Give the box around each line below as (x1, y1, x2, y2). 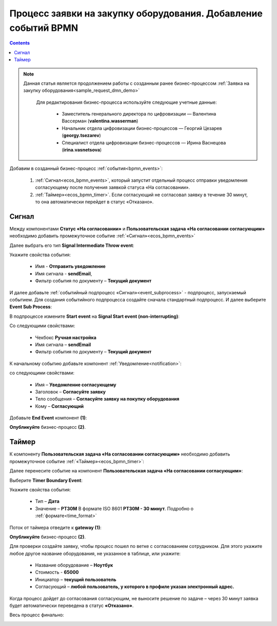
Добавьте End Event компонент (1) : (9, 415, 87, 421)
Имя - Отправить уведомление (35, 263, 106, 270)
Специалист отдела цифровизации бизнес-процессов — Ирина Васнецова (62, 139, 226, 146)
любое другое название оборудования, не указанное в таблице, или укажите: (9, 550, 181, 557)
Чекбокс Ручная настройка (35, 334, 97, 340)
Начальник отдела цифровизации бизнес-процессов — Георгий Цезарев (62, 125, 222, 131)
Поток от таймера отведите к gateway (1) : (9, 524, 102, 530)
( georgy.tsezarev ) (62, 132, 101, 139)
